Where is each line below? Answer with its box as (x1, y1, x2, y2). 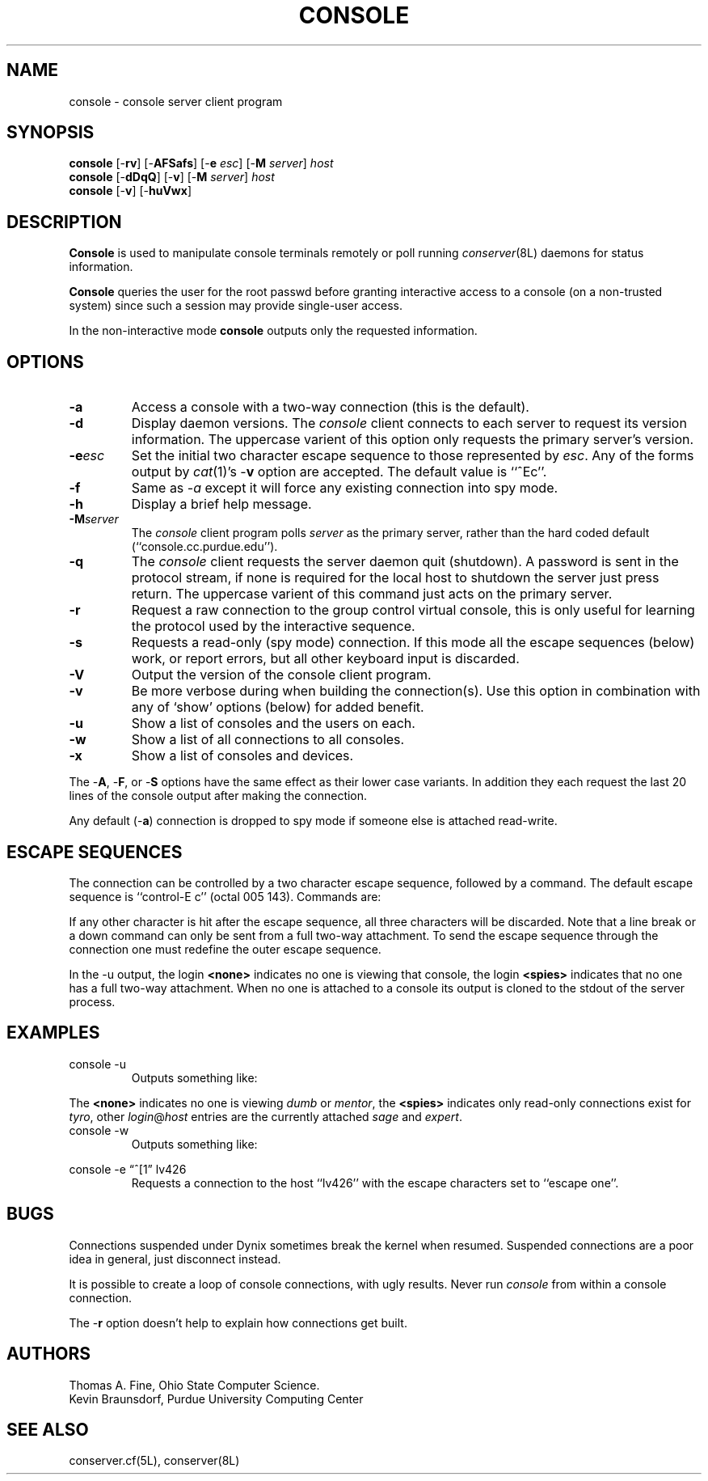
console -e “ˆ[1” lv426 (69, 1162, 187, 1176)
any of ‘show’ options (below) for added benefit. (131, 699, 424, 716)
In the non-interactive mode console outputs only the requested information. (69, 324, 478, 338)
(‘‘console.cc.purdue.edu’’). (131, 540, 278, 554)
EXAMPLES (6, 1022, 100, 1043)
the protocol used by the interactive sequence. (131, 618, 415, 635)
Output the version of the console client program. (131, 666, 432, 683)
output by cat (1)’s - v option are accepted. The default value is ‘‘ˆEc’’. (131, 463, 547, 480)
